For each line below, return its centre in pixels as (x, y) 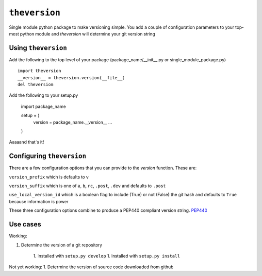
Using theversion (38, 48)
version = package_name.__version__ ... (73, 122)
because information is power (39, 201)
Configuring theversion (48, 156)
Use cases (25, 224)
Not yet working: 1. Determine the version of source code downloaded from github (91, 267)
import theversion (40, 71)
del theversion (36, 85)
